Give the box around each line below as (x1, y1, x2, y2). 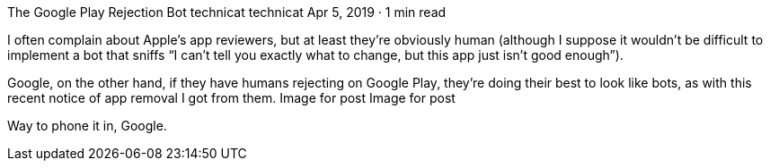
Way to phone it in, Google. (7, 118, 167, 133)
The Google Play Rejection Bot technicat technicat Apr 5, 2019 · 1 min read (7, 4, 447, 20)
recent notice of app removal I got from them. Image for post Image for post (7, 90, 456, 105)
